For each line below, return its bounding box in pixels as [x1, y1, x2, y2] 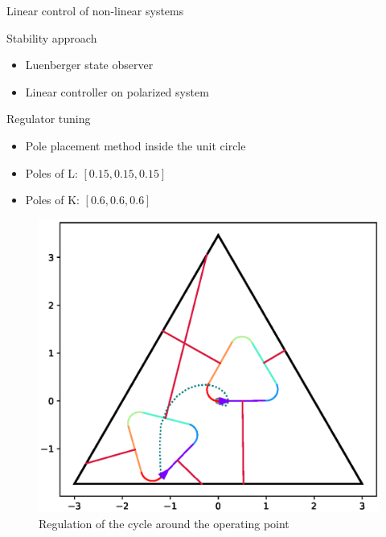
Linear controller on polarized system [25, 83, 209, 100]
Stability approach [6, 29, 97, 46]
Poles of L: [25, 164, 78, 181]
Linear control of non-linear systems [6, 2, 184, 18]
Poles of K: [25, 191, 80, 208]
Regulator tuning [6, 110, 91, 127]
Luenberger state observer [25, 56, 154, 73]
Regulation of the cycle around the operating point [39, 514, 289, 531]
